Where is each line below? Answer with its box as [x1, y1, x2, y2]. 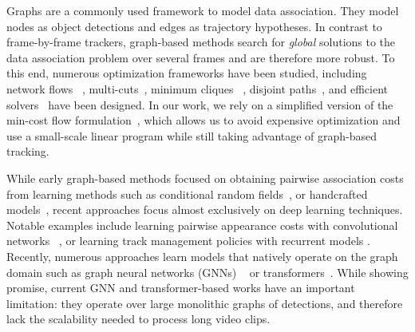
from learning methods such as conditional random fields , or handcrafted [6, 185, 368, 202]
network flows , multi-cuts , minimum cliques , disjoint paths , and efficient [6, 80, 388, 97]
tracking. [6, 143, 49, 160]
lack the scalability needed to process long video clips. [6, 310, 271, 327]
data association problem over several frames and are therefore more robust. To [6, 49, 395, 65]
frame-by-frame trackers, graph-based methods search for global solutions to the [6, 34, 396, 50]
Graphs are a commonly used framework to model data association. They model [6, 2, 399, 18]
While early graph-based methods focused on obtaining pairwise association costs [6, 169, 404, 186]
